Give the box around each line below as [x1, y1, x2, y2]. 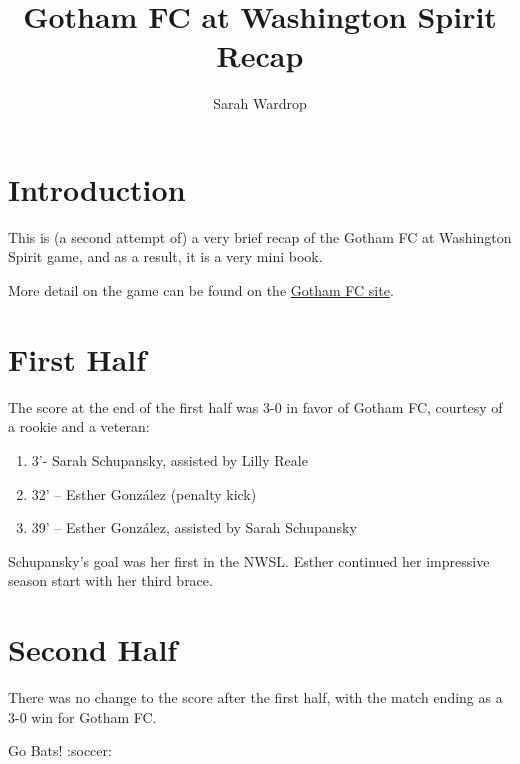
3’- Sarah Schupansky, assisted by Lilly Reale [31, 449, 308, 470]
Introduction [8, 168, 186, 209]
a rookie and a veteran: [8, 416, 150, 437]
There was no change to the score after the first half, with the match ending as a [8, 687, 503, 708]
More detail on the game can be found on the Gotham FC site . [8, 280, 394, 301]
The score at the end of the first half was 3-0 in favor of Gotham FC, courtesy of [8, 396, 503, 417]
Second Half [8, 629, 178, 670]
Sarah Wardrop [213, 93, 307, 114]
